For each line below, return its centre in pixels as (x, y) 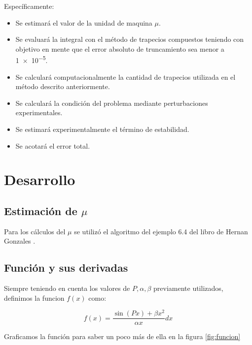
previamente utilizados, (188, 288)
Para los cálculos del (35, 231)
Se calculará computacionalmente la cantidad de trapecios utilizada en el (126, 77)
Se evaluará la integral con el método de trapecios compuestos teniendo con (130, 39)
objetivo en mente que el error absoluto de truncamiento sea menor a (120, 48)
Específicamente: (29, 6)
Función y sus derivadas (66, 267)
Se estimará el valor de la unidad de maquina (84, 22)
